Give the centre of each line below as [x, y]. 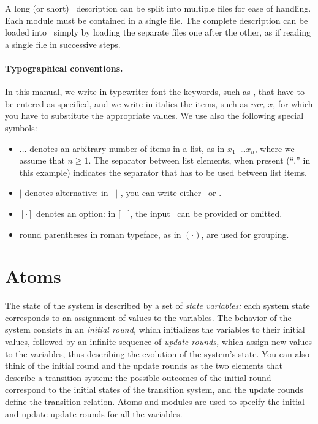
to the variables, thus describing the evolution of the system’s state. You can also [157, 353]
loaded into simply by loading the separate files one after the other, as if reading [158, 32]
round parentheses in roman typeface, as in [100, 234]
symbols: [21, 127]
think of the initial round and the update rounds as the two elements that [144, 365]
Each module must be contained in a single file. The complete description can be [157, 20]
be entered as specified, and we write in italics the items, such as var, [135, 103]
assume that [42, 160]
